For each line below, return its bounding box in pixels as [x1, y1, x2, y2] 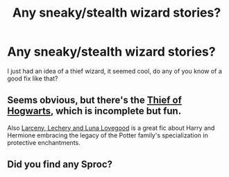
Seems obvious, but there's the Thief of [7, 94, 183, 106]
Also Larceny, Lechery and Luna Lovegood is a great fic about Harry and [7, 124, 215, 132]
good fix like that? [7, 74, 58, 83]
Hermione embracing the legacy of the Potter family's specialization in [7, 130, 208, 140]
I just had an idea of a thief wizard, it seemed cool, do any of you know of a [7, 67, 222, 75]
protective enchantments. [7, 138, 81, 146]
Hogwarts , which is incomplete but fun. [7, 106, 182, 117]
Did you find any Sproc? [7, 158, 113, 171]
